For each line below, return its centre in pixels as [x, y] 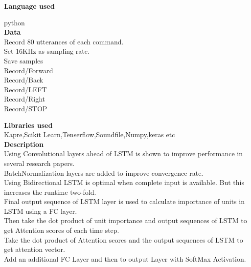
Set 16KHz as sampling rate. [47, 51]
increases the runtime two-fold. [50, 192]
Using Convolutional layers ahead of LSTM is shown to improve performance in [123, 154]
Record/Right [25, 99]
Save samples [23, 60]
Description [24, 144]
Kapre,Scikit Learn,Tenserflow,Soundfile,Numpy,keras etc [90, 134]
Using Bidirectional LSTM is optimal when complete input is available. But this [124, 182]
